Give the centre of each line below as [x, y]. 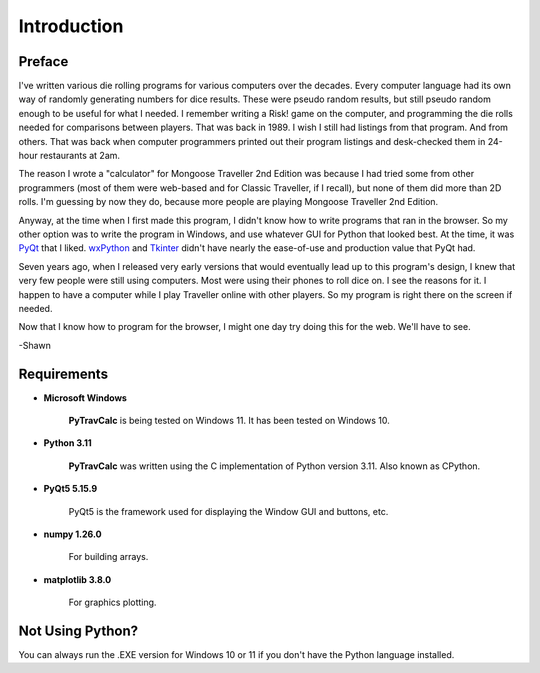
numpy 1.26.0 [72, 534]
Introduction [71, 26]
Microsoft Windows [85, 397]
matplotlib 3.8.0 [77, 579]
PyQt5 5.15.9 [70, 489]
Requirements [63, 373]
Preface [43, 61]
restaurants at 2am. [80, 156]
